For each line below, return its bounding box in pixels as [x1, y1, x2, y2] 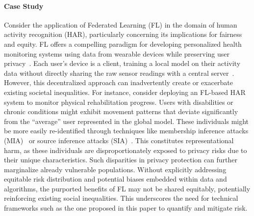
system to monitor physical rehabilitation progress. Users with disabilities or [4, 96, 233, 107]
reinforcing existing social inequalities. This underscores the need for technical [4, 193, 238, 203]
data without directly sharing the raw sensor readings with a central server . [4, 67, 234, 78]
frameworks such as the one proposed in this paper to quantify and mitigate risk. [4, 203, 248, 213]
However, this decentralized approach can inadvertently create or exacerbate [4, 77, 233, 88]
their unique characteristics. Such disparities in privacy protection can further [4, 154, 237, 165]
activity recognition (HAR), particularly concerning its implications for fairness [4, 29, 242, 39]
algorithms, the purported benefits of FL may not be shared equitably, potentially [4, 183, 251, 193]
